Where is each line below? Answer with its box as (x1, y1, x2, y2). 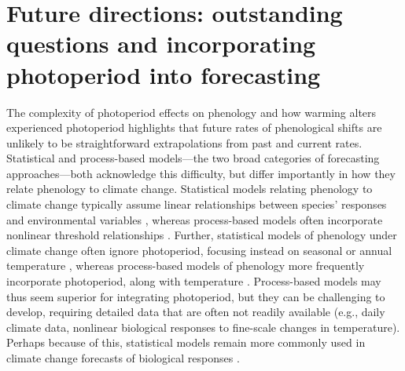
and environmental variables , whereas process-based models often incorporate (6, 211, 383, 227)
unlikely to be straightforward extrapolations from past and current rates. (6, 134, 363, 151)
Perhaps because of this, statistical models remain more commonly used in (6, 334, 366, 351)
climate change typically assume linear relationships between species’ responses (6, 196, 387, 213)
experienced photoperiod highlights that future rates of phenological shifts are (6, 119, 382, 136)
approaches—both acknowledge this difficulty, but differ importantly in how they (6, 165, 396, 181)
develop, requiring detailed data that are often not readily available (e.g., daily (6, 304, 385, 320)
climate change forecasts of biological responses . (6, 350, 240, 366)
